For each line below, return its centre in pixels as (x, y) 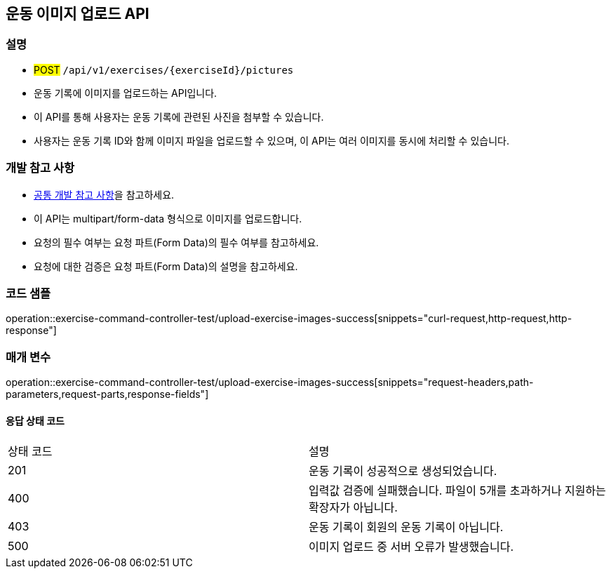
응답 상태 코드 (35, 420)
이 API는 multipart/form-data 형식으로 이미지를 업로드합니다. (168, 218)
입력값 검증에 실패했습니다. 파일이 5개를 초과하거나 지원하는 (457, 491)
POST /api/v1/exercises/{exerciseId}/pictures (164, 69)
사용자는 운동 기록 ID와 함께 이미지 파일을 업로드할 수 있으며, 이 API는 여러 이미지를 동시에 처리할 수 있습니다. (271, 140)
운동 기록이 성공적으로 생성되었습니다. (403, 471)
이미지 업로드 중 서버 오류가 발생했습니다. (411, 547)
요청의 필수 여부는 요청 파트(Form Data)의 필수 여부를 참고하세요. (176, 242)
